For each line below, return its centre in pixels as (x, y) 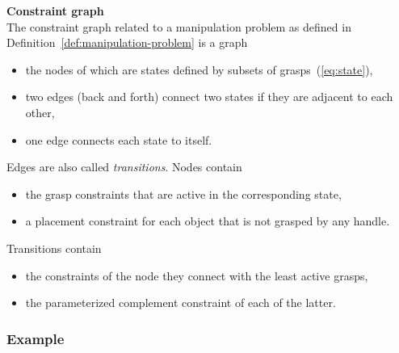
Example (36, 338)
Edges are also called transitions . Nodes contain (124, 167)
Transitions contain (54, 248)
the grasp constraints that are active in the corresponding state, (183, 193)
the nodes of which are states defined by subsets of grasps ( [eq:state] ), (199, 69)
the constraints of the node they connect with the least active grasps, (197, 275)
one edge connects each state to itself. (119, 139)
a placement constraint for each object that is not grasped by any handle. (208, 221)
